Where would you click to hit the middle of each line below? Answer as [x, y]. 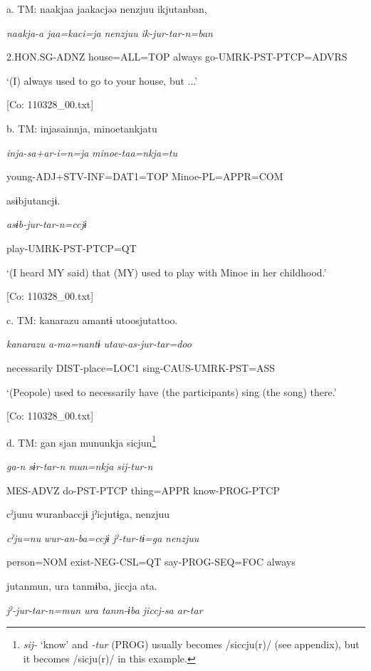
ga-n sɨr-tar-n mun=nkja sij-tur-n [80, 465]
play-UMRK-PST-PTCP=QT [72, 248]
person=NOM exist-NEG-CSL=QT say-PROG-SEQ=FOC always [151, 562]
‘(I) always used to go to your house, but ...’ [102, 80]
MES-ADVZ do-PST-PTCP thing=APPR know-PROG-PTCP [143, 490]
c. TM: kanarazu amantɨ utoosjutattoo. [92, 319]
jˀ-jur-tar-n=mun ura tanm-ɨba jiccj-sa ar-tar [105, 609]
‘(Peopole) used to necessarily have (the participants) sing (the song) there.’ [172, 391]
